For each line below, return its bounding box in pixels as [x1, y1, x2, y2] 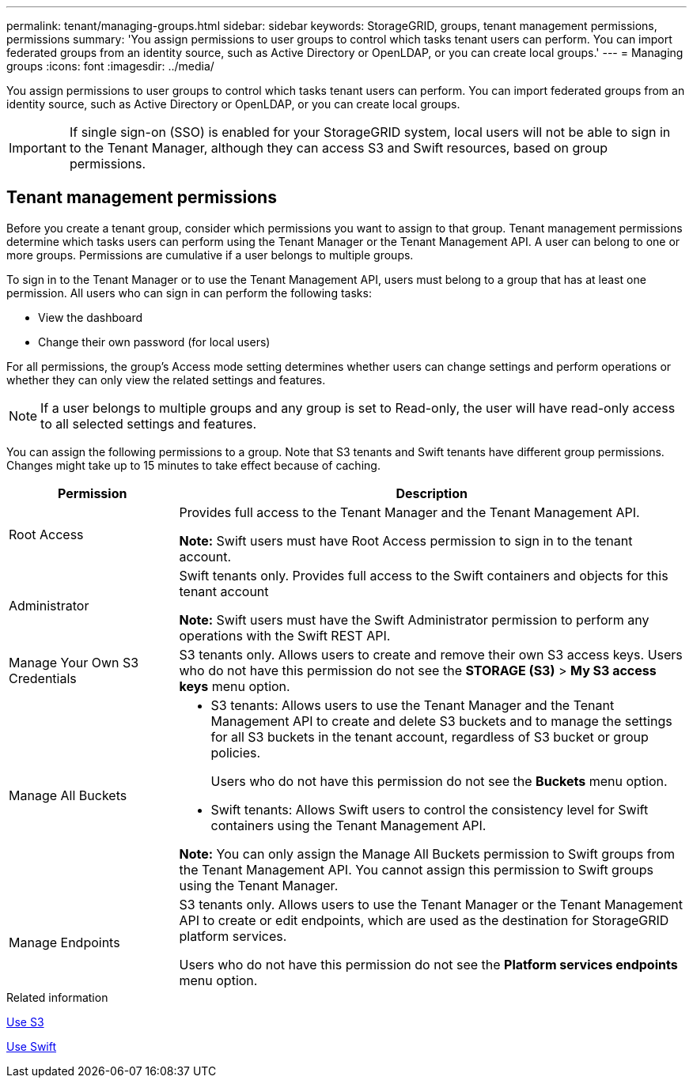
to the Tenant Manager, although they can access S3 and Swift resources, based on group [69, 140, 608, 156]
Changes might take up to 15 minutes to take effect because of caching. [6, 458, 381, 472]
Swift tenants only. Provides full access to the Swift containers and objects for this [179, 567, 668, 584]
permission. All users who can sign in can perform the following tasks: [6, 285, 372, 300]
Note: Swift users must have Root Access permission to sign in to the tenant [179, 532, 633, 549]
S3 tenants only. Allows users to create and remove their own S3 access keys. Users [179, 646, 683, 663]
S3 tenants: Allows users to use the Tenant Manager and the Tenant [210, 697, 615, 713]
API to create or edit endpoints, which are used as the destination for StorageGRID [179, 912, 669, 928]
